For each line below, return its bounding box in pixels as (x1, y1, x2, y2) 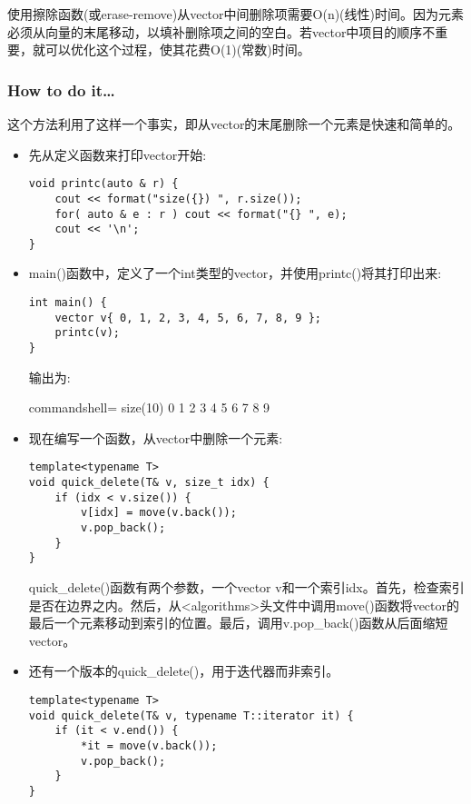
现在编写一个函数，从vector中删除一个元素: (28, 428, 283, 447)
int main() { (28, 296, 107, 310)
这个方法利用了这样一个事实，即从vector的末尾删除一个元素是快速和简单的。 (7, 114, 461, 133)
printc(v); (54, 326, 121, 340)
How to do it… (7, 78, 115, 101)
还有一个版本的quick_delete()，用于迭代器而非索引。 (28, 661, 339, 680)
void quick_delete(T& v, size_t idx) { (28, 476, 270, 490)
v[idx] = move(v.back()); (81, 506, 237, 520)
